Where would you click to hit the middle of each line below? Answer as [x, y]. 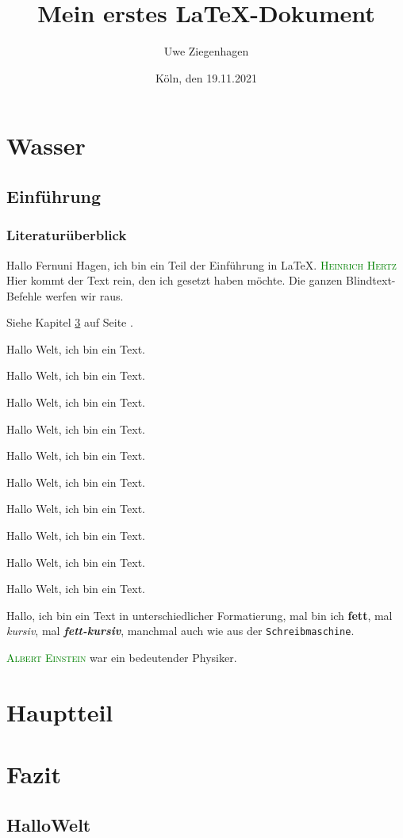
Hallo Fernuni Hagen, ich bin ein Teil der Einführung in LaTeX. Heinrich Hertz [201, 264]
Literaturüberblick [67, 235]
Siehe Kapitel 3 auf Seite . [70, 322]
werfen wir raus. [84, 295]
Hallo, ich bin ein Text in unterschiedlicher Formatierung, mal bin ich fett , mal [200, 615]
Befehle [24, 295]
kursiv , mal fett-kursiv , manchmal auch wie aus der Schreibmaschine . [180, 631]
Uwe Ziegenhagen [206, 51]
